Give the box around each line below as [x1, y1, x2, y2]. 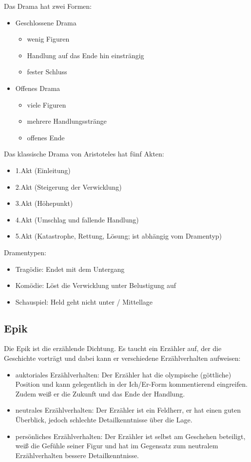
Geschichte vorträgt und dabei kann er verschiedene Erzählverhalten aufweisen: [4, 353, 241, 363]
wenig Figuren [27, 34, 70, 44]
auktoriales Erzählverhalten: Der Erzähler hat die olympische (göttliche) [15, 369, 232, 379]
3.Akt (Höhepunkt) [15, 198, 73, 208]
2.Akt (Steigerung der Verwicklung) [15, 181, 122, 192]
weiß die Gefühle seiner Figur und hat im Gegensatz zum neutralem [15, 440, 218, 451]
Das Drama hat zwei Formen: [4, 1, 92, 11]
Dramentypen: [4, 247, 46, 257]
